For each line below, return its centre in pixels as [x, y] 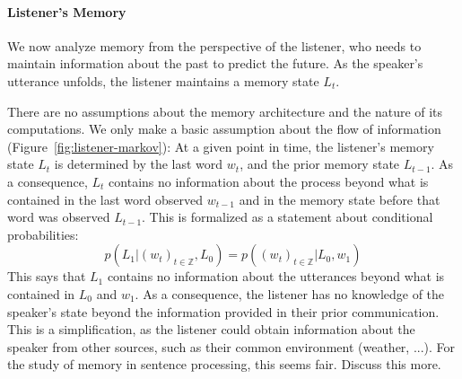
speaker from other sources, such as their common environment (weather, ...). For [231, 346]
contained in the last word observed [105, 199]
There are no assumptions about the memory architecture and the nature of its [225, 111]
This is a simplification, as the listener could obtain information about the [211, 329]
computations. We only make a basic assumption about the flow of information [224, 129]
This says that [47, 276]
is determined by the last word [139, 164]
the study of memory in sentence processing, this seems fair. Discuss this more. [224, 364]
